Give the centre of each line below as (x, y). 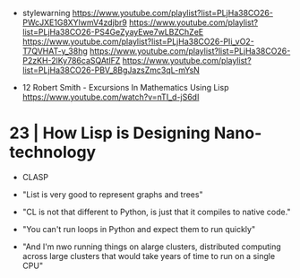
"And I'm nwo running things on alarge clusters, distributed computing (152, 247)
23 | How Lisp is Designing (110, 133)
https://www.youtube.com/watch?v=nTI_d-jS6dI (111, 97)
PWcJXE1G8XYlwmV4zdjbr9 (75, 22)
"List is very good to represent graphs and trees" (112, 194)
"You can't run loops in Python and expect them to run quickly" (139, 229)
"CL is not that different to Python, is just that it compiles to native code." (156, 212)
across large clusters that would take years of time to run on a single (149, 256)
